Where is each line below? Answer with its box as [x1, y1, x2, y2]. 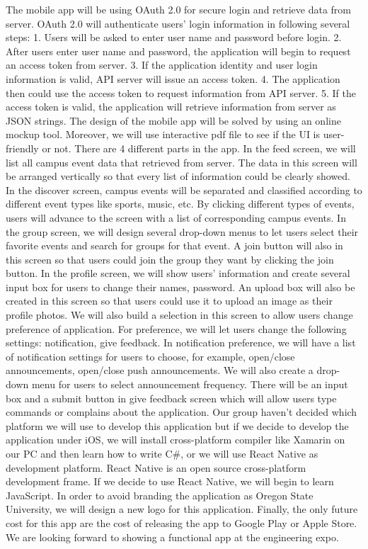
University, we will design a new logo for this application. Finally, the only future [6, 502, 358, 516]
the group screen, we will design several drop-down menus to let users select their [6, 224, 359, 239]
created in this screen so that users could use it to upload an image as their [6, 293, 333, 308]
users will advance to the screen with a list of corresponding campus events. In [6, 210, 346, 225]
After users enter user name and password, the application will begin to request [6, 43, 351, 58]
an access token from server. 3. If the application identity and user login [6, 57, 318, 72]
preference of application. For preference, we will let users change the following [6, 321, 347, 336]
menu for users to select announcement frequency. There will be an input [31, 377, 348, 392]
